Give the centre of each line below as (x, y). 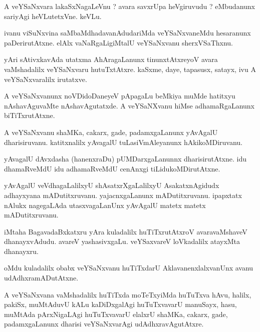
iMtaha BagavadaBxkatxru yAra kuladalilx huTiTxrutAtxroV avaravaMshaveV (126, 231)
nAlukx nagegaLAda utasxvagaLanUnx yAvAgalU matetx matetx (105, 205)
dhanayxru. (21, 251)
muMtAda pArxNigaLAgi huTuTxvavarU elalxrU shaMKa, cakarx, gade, (116, 314)
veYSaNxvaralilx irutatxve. (46, 79)
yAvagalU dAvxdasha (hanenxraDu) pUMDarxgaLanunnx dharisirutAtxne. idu (125, 159)
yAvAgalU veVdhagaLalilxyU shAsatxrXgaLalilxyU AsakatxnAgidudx (112, 185)
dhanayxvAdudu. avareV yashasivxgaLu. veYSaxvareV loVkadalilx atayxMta (122, 241)
